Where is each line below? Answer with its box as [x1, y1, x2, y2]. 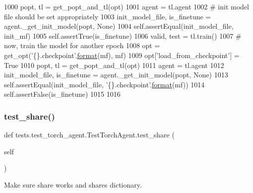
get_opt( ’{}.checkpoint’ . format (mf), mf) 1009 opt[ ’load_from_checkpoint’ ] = [4, 50, 240, 60]
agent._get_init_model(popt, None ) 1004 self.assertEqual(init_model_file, [4, 21, 234, 31]
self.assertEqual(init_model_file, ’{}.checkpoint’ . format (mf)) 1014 [4, 79, 205, 89]
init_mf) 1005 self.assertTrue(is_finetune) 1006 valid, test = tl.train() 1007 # [4, 30, 242, 41]
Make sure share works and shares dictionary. [4, 179, 142, 190]
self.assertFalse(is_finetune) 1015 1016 [4, 89, 121, 99]
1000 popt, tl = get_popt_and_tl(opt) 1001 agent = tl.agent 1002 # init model [4, 1, 249, 11]
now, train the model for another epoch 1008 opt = [4, 40, 160, 51]
